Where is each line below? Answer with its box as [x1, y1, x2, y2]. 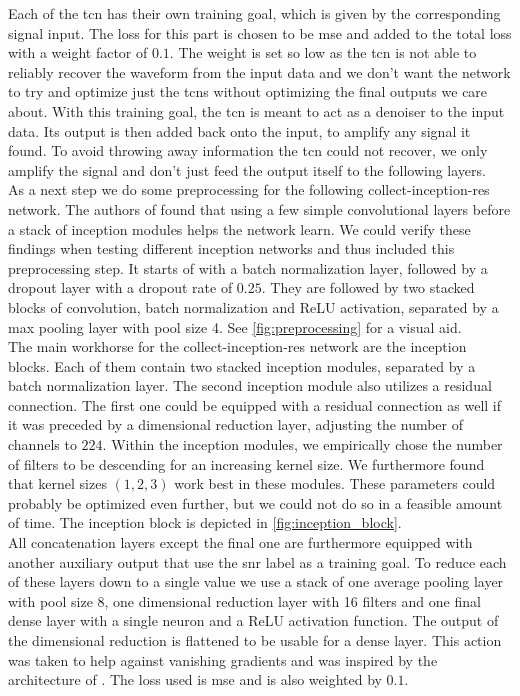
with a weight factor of [8, 42, 148, 63]
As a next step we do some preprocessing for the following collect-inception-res [8, 179, 490, 200]
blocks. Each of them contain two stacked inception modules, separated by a [8, 355, 476, 376]
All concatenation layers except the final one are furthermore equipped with [8, 532, 473, 553]
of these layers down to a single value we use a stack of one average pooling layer [8, 571, 504, 592]
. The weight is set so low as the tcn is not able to [169, 42, 477, 63]
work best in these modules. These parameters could [174, 473, 496, 494]
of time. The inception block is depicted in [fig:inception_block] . [8, 512, 402, 533]
